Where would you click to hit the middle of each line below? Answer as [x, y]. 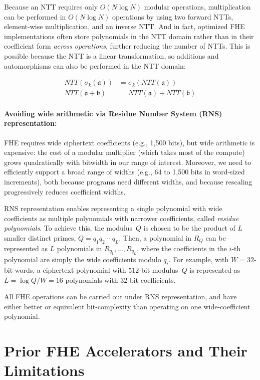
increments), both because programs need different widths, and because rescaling [128, 181]
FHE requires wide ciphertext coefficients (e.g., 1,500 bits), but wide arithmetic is [129, 142]
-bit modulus [159, 269]
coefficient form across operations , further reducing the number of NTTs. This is [127, 46]
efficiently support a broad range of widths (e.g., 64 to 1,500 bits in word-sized [124, 172]
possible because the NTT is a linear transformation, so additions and [111, 55]
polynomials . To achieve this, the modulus [68, 228]
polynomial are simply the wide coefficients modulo [83, 259]
